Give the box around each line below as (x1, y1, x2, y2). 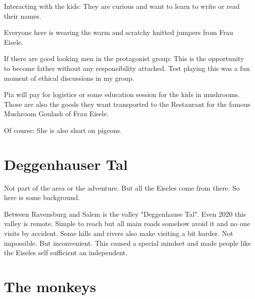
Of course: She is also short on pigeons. (4, 125, 122, 135)
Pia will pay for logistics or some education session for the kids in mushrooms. (4, 89, 240, 100)
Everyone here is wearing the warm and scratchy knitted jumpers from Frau (4, 27, 233, 37)
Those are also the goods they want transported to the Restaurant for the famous (4, 99, 251, 109)
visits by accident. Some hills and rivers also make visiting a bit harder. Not (4, 228, 233, 238)
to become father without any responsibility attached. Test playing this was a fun (4, 63, 250, 73)
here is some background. (4, 192, 80, 202)
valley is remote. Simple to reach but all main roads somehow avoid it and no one (4, 218, 251, 229)
